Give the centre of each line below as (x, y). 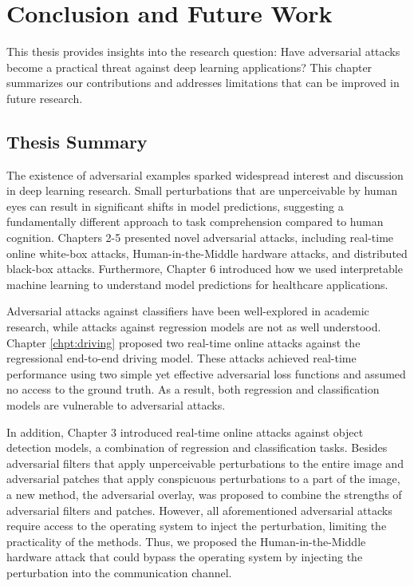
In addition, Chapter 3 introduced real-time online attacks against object (185, 432)
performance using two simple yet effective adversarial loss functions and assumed (206, 373)
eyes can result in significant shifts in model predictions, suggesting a (175, 206)
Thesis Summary (77, 141)
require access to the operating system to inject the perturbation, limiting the (197, 526)
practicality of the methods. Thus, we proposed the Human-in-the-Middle (186, 541)
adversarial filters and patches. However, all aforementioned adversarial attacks (199, 510)
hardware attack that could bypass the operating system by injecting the (185, 557)
